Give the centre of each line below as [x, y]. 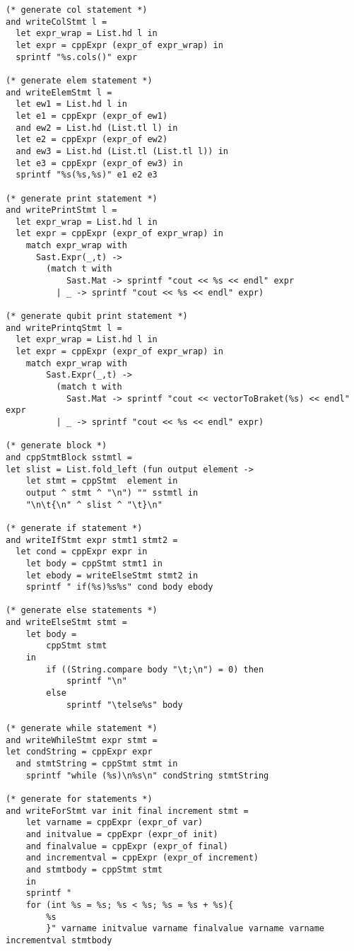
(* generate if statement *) [74, 528]
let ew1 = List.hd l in [71, 104]
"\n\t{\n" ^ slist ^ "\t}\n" [94, 504]
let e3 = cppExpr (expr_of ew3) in [99, 163]
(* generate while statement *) [82, 729]
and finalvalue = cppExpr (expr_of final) [127, 846]
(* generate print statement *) [82, 198]
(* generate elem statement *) [79, 80]
